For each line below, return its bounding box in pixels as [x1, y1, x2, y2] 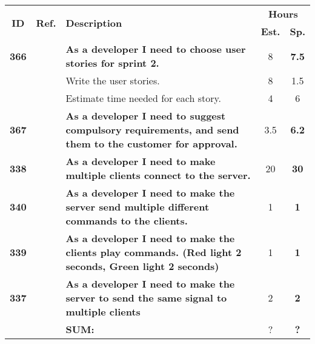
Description [65, 15, 122, 30]
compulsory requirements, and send [65, 123, 239, 137]
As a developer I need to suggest [65, 109, 226, 123]
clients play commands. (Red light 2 [65, 245, 242, 259]
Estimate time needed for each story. [65, 91, 222, 105]
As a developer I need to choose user [65, 42, 246, 56]
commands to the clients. [65, 214, 188, 228]
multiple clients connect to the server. [65, 168, 251, 182]
